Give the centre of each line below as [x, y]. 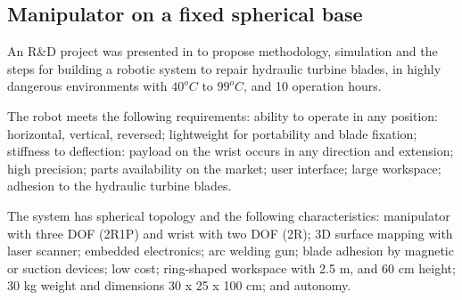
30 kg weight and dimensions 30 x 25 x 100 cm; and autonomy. [179, 285]
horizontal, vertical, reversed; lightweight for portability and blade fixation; [212, 133]
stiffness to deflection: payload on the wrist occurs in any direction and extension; [231, 151]
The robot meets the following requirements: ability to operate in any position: [223, 115]
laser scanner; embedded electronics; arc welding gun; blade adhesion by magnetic [231, 251]
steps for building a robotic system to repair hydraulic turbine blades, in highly [224, 68]
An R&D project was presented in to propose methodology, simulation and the [223, 51]
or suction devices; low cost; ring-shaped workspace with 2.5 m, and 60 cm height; [231, 268]
